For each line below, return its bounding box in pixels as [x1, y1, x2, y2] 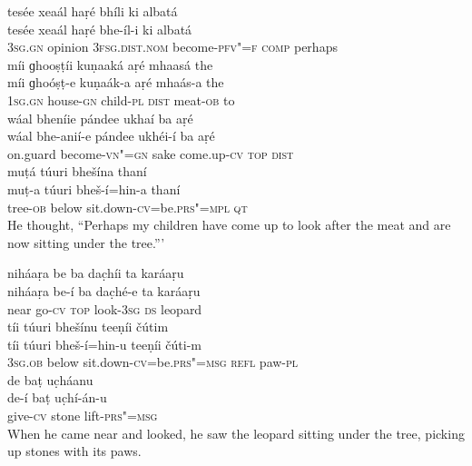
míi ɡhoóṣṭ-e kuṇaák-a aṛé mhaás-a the [7, 73, 224, 92]
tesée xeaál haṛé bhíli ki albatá [7, 2, 178, 20]
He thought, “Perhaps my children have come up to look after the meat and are [7, 215, 451, 234]
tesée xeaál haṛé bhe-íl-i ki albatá [7, 19, 192, 38]
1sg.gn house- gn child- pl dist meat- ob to [7, 90, 235, 109]
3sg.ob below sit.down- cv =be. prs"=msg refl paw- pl [7, 352, 299, 372]
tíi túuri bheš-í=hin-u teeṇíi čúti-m [7, 334, 202, 353]
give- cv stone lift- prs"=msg [7, 406, 158, 425]
